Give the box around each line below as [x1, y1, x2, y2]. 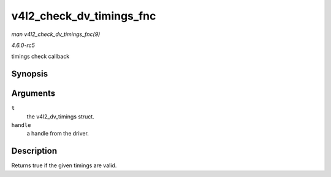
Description [11, 146, 58, 156]
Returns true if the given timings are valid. [11, 162, 117, 169]
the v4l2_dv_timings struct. [26, 113, 94, 120]
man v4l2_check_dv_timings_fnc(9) [11, 31, 101, 38]
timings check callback [11, 52, 70, 60]
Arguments [11, 88, 56, 99]
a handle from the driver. [26, 130, 89, 137]
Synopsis [11, 69, 48, 79]
